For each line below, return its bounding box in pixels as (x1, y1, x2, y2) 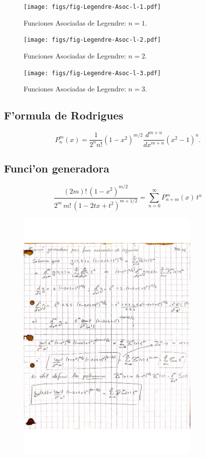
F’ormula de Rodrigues (4, 108, 123, 123)
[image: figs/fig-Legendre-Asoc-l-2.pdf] (24, 36, 161, 44)
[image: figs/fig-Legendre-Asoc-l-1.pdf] (24, 3, 161, 10)
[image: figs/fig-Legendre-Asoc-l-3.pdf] (24, 69, 161, 77)
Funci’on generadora (4, 161, 110, 176)
